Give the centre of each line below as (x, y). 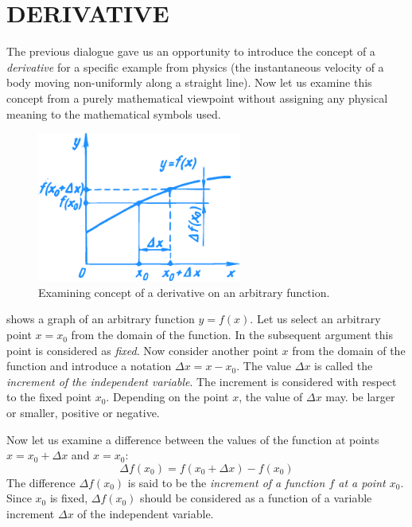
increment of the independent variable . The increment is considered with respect (202, 381)
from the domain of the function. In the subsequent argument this (232, 335)
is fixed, (69, 498)
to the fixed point (49, 397)
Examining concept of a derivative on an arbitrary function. (184, 292)
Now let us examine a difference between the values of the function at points (193, 439)
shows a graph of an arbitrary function (101, 319)
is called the (344, 366)
